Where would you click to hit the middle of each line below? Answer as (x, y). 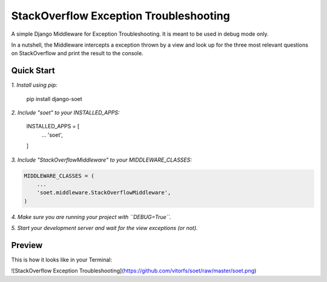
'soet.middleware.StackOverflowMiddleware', (104, 193)
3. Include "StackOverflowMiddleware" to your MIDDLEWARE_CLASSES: (101, 160)
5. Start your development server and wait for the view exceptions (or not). (104, 228)
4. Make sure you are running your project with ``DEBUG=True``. (91, 217)
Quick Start (33, 70)
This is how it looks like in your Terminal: (61, 260)
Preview (27, 245)
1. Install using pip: (34, 85)
